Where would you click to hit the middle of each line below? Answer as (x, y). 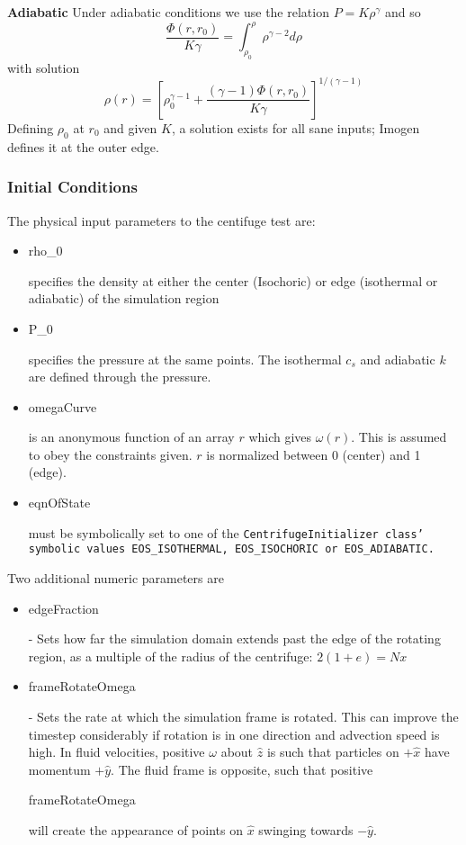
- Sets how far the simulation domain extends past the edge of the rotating (234, 638)
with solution (44, 67)
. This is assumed (399, 437)
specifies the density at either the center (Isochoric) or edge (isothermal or (233, 280)
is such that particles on (333, 752)
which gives (280, 437)
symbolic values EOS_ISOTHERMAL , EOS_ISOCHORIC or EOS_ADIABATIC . (231, 549)
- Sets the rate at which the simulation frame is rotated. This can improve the (243, 716)
